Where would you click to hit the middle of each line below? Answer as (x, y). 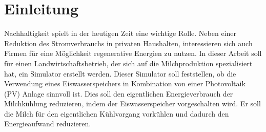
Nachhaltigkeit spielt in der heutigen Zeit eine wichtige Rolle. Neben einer (120, 33)
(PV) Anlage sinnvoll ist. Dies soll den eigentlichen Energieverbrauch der (119, 93)
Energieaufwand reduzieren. (48, 124)
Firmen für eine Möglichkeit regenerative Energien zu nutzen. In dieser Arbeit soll (133, 53)
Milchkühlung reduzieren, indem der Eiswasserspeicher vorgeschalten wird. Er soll (132, 103)
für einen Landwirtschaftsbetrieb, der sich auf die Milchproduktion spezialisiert (128, 63)
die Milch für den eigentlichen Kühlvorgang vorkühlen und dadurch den (117, 113)
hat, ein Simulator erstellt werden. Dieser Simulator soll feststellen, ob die (120, 73)
